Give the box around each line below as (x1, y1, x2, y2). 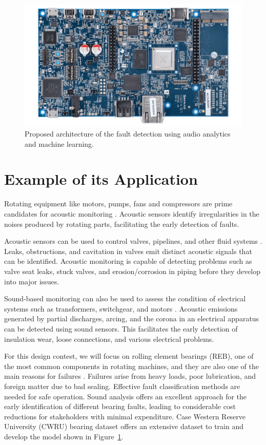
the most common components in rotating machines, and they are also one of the (4, 360, 259, 371)
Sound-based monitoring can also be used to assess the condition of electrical (4, 293, 246, 304)
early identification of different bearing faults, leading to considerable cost (4, 401, 236, 412)
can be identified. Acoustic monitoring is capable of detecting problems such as (4, 256, 252, 266)
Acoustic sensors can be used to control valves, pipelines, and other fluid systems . (4, 236, 262, 246)
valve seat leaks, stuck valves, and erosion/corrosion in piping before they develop (4, 265, 260, 276)
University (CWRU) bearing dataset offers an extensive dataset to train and (4, 421, 244, 432)
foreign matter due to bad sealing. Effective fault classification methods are (4, 380, 240, 391)
